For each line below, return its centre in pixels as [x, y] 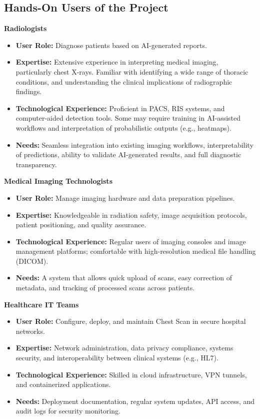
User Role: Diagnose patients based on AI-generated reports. [111, 45]
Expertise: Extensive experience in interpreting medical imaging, [117, 62]
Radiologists [25, 28]
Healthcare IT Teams [41, 304]
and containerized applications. [63, 384]
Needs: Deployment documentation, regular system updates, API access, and [135, 401]
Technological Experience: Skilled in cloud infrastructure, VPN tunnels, [131, 374]
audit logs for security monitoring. [68, 411]
